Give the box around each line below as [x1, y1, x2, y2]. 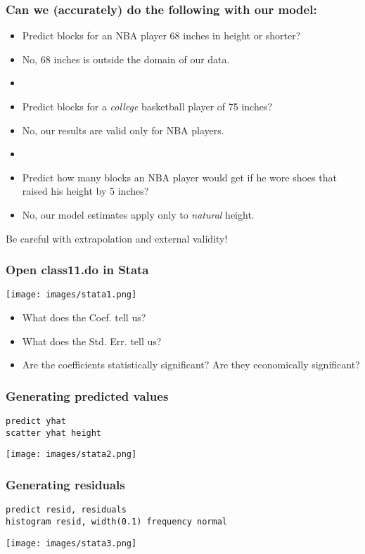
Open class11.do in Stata [6, 261, 149, 278]
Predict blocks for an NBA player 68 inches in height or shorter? [22, 28, 301, 43]
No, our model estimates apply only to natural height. [22, 207, 255, 221]
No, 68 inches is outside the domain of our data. [22, 51, 230, 66]
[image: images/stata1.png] [6, 290, 137, 300]
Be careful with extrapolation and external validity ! [6, 231, 228, 245]
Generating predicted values [6, 387, 169, 404]
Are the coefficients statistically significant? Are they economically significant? [22, 357, 360, 372]
